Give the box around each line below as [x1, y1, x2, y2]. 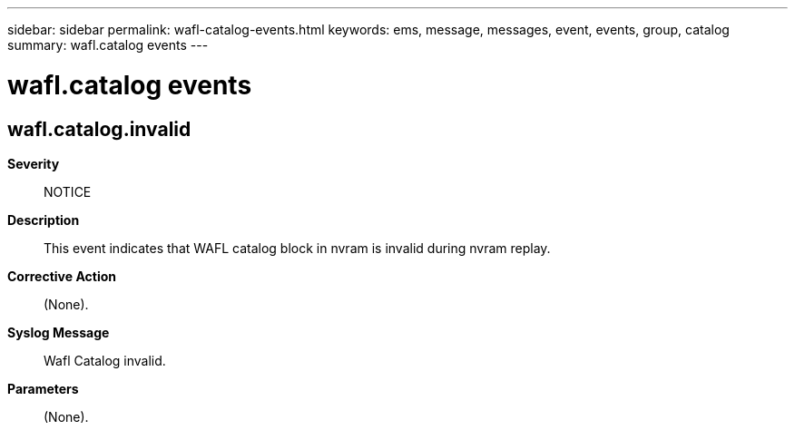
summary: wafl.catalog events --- [7, 37, 209, 53]
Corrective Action [7, 268, 116, 284]
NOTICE [44, 183, 92, 200]
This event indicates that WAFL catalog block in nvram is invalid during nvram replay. [44, 239, 551, 256]
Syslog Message [7, 324, 110, 340]
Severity [7, 155, 60, 171]
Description [7, 211, 80, 228]
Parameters [7, 380, 79, 396]
